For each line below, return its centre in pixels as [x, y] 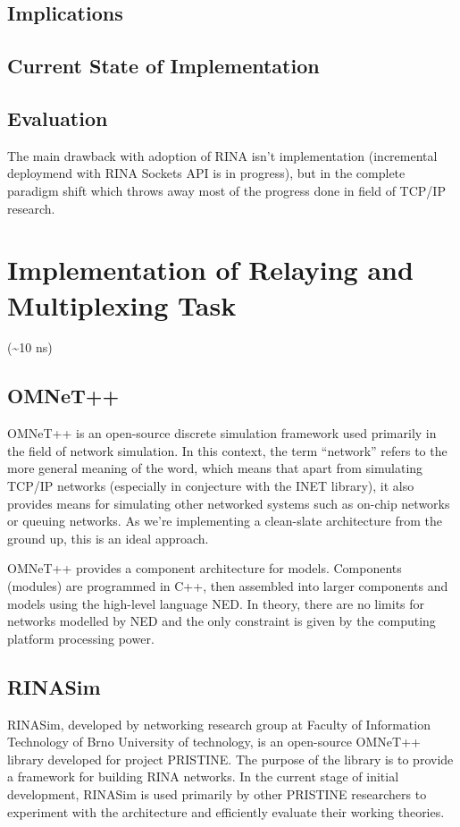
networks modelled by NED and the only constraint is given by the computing [222, 621]
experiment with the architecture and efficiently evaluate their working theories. [226, 811]
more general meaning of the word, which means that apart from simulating [215, 468]
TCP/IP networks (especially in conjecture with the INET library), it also [211, 486]
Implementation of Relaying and [210, 270]
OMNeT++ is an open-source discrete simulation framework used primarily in [222, 433]
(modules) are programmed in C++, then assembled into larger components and [228, 586]
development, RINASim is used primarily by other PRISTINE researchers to [217, 793]
